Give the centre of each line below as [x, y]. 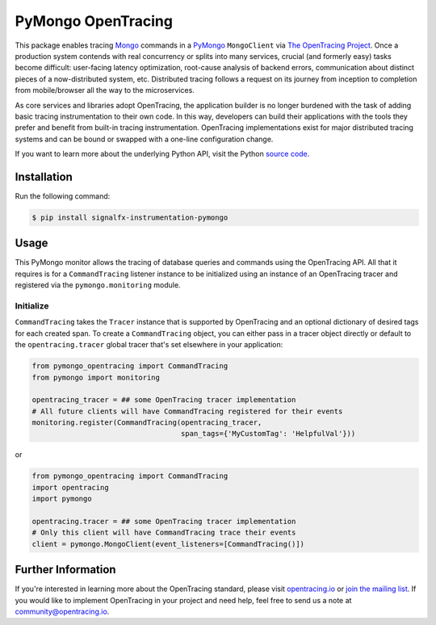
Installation [44, 176]
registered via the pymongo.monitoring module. [98, 285]
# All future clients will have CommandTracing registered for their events [187, 411]
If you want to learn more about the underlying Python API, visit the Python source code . [162, 154]
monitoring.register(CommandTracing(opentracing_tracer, [147, 423]
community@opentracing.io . [62, 612]
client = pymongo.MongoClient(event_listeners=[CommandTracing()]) [168, 544]
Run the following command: [63, 196]
